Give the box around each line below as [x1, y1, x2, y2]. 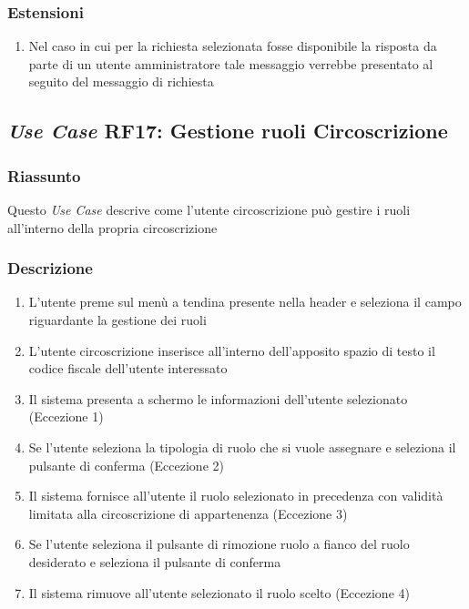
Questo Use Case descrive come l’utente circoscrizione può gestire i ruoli [7, 200, 411, 218]
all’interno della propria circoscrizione [7, 218, 218, 237]
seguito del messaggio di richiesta [28, 72, 214, 91]
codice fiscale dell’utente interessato [28, 359, 228, 378]
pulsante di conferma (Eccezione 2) [28, 455, 224, 474]
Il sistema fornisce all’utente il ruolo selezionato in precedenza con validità [28, 486, 444, 505]
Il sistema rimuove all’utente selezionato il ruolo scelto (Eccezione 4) [28, 583, 410, 602]
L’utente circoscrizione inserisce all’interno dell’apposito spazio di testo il [28, 340, 435, 360]
